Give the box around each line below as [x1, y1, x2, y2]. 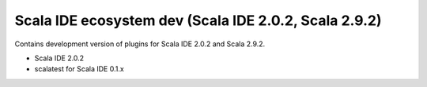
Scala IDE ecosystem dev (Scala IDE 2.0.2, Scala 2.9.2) [14, 12, 382, 29]
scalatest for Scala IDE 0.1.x [34, 64, 124, 74]
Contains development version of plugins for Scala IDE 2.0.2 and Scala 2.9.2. [14, 39, 266, 49]
